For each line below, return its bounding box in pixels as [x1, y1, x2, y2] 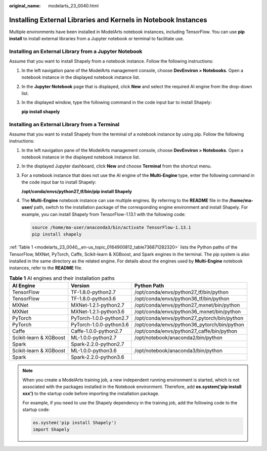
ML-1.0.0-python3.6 [71, 347, 117, 354]
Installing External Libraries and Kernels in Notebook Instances [9, 15, 207, 24]
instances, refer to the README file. [9, 265, 83, 271]
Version [71, 282, 90, 289]
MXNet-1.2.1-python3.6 [71, 308, 125, 315]
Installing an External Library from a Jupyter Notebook [9, 48, 143, 55]
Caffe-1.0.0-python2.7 [71, 328, 123, 335]
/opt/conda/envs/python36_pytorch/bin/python [134, 321, 244, 328]
